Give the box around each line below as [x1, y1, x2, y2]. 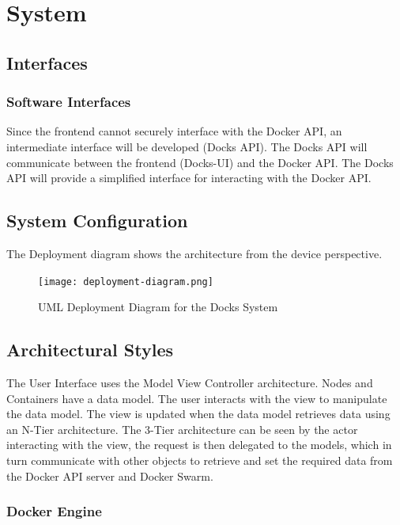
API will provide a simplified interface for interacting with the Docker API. [6, 169, 372, 186]
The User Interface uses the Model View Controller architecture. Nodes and [6, 375, 373, 390]
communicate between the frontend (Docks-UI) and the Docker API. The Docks [6, 154, 394, 170]
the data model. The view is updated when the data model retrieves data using [6, 405, 391, 422]
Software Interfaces [6, 92, 131, 112]
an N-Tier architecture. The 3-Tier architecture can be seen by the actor [6, 420, 358, 437]
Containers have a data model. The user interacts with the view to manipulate [6, 390, 387, 406]
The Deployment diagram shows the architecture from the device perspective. [6, 245, 383, 261]
